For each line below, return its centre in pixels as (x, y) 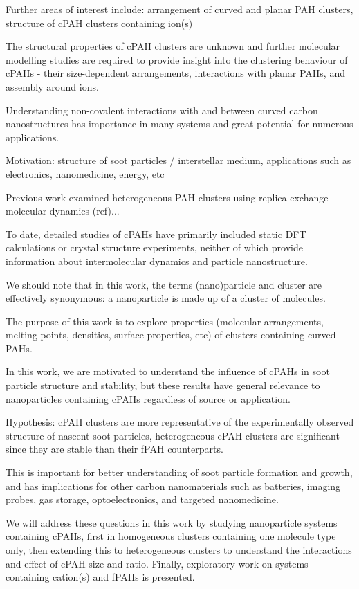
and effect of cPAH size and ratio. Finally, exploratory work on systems (157, 563)
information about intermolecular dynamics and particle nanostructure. (157, 261)
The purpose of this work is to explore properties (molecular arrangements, (165, 321)
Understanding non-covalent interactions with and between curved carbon (162, 110)
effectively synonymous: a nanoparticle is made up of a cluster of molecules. (166, 298)
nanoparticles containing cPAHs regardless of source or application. (148, 398)
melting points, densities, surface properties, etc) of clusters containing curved (171, 335)
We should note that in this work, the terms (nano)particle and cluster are (164, 284)
